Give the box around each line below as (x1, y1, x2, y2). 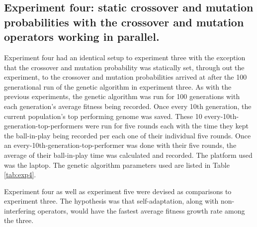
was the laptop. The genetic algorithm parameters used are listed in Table (4, 159, 230, 170)
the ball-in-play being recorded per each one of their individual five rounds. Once (4, 130, 251, 140)
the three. (4, 215, 34, 226)
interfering (4, 205, 36, 216)
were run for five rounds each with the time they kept (85, 120, 249, 131)
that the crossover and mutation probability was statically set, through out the (4, 62, 245, 72)
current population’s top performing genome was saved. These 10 (4, 111, 202, 121)
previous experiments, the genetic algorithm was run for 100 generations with (4, 91, 240, 102)
